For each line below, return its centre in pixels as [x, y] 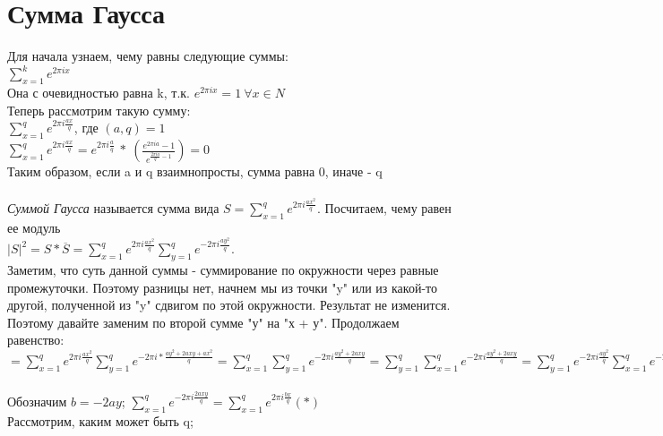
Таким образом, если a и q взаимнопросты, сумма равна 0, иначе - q [195, 171]
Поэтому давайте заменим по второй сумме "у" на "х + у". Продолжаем [203, 322]
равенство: [36, 340]
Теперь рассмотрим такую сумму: [99, 110]
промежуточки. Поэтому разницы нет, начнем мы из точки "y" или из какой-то [222, 287]
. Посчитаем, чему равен [384, 208]
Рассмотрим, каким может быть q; [100, 420]
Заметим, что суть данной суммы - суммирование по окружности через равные [223, 270]
